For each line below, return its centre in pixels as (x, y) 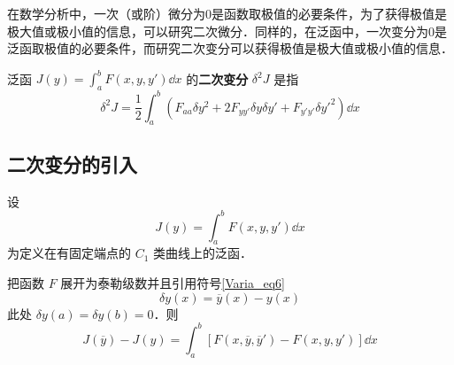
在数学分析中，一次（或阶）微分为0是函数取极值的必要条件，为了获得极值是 (227, 13)
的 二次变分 (217, 78)
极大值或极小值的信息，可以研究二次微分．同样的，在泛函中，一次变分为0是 (227, 31)
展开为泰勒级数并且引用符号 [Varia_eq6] (173, 283)
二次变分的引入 (72, 163)
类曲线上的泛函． (203, 253)
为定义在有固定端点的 (69, 253)
